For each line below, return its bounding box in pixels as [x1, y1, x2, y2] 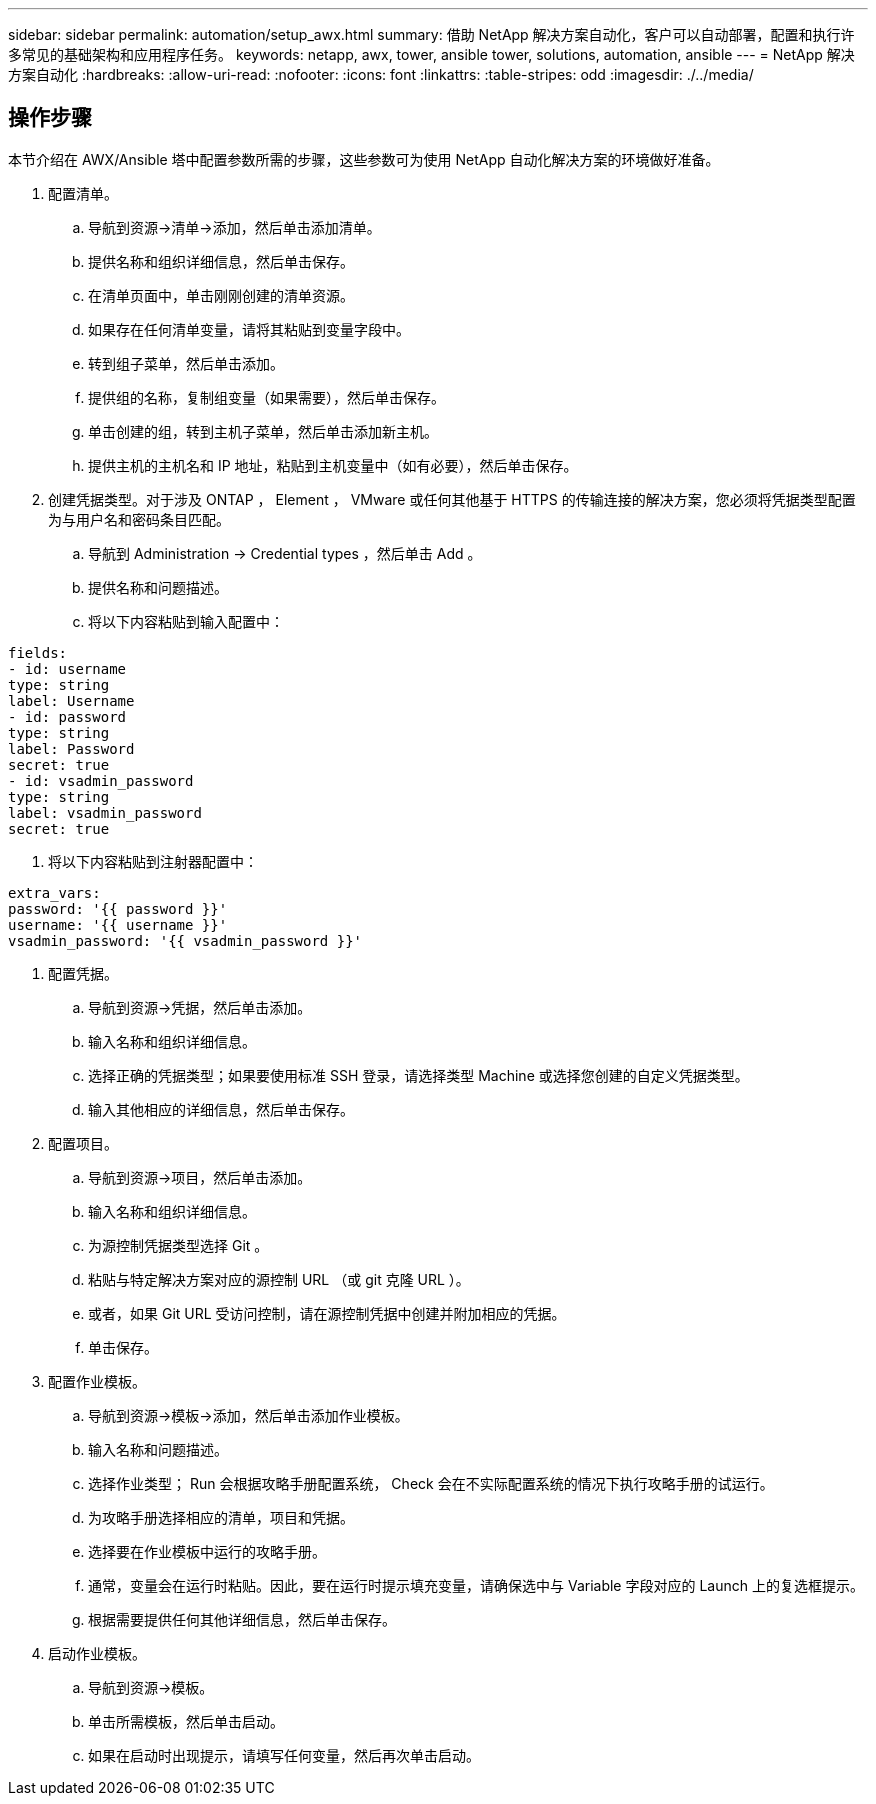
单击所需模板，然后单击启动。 [88, 1712, 284, 1730]
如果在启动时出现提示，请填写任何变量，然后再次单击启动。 [88, 1746, 480, 1764]
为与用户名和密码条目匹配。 [48, 510, 230, 528]
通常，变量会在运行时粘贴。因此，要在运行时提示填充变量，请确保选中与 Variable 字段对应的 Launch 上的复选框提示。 [88, 1576, 864, 1594]
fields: [8, 644, 68, 661]
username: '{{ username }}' [8, 916, 228, 933]
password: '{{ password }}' [8, 900, 228, 917]
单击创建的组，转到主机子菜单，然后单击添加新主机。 [88, 422, 438, 440]
